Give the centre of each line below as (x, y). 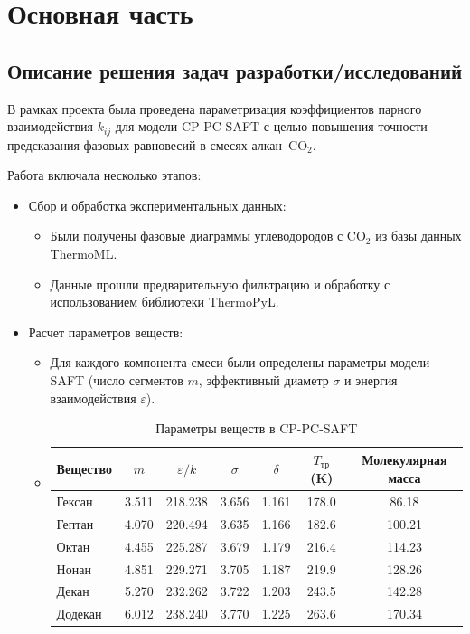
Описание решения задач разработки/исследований (235, 70)
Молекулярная (404, 460)
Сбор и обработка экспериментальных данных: (157, 205)
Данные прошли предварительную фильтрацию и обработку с (220, 284)
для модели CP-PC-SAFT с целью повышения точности (271, 126)
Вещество (84, 468)
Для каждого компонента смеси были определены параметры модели (240, 362)
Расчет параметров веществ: (106, 331)
